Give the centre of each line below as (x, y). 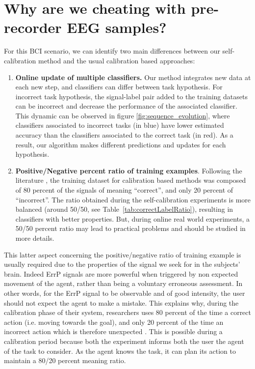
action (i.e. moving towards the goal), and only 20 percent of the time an (114, 322)
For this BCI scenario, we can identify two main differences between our (112, 51)
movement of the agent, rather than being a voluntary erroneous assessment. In (123, 283)
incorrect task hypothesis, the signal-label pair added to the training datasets (131, 96)
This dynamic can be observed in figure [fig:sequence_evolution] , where (123, 115)
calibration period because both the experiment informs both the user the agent (124, 341)
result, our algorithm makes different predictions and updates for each (121, 144)
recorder (33, 27)
